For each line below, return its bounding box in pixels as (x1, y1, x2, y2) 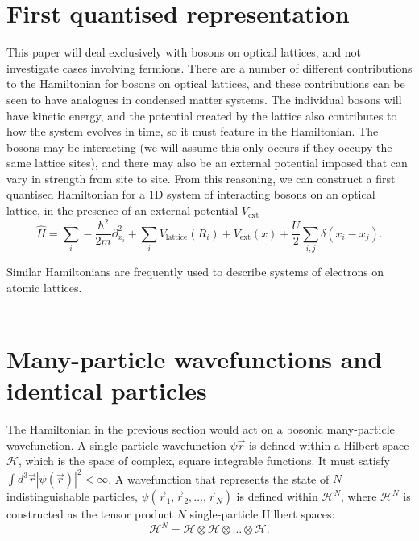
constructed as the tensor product (6, 505, 173, 522)
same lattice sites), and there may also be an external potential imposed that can (6, 154, 408, 171)
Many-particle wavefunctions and (6, 342, 383, 375)
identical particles (6, 374, 207, 407)
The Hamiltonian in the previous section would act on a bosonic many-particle (6, 421, 395, 438)
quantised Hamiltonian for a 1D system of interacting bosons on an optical (6, 186, 375, 203)
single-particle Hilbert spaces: (189, 505, 335, 522)
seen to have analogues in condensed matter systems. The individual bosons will (6, 90, 402, 107)
